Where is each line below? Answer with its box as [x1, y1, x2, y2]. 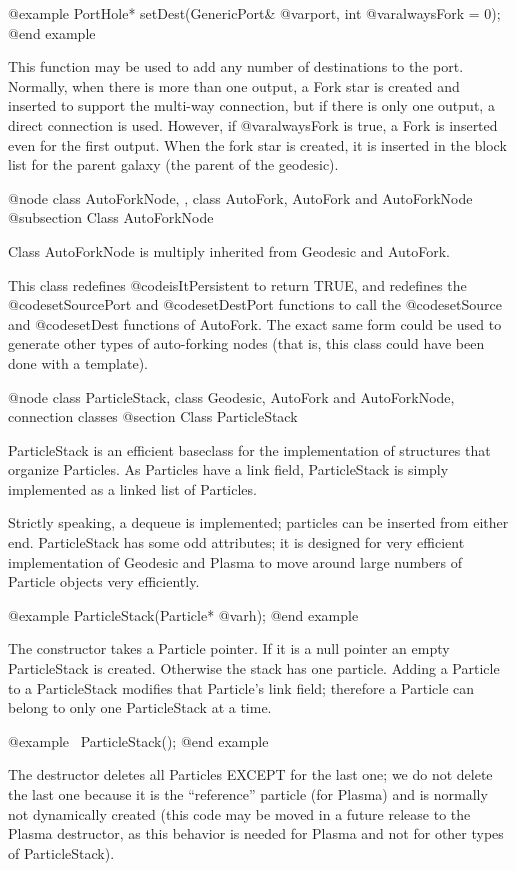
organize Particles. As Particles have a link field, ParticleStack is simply [8, 459, 449, 480]
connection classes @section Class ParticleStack [8, 406, 298, 427]
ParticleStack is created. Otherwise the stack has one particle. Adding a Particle [8, 658, 500, 679]
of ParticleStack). [8, 842, 115, 863]
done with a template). [8, 352, 148, 373]
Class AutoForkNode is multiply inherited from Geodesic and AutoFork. [8, 240, 450, 261]
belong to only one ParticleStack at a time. [8, 697, 272, 718]
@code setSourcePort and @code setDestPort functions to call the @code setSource [8, 294, 502, 315]
